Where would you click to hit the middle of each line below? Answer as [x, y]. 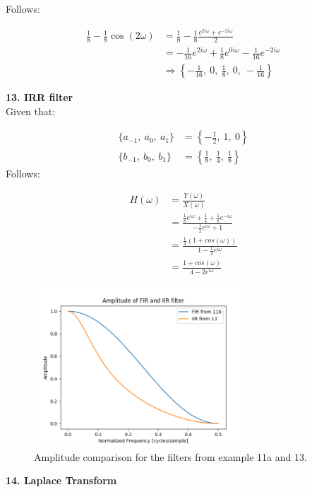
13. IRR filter [40, 97]
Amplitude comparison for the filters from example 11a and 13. [170, 456]
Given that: [31, 111]
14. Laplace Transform [61, 480]
